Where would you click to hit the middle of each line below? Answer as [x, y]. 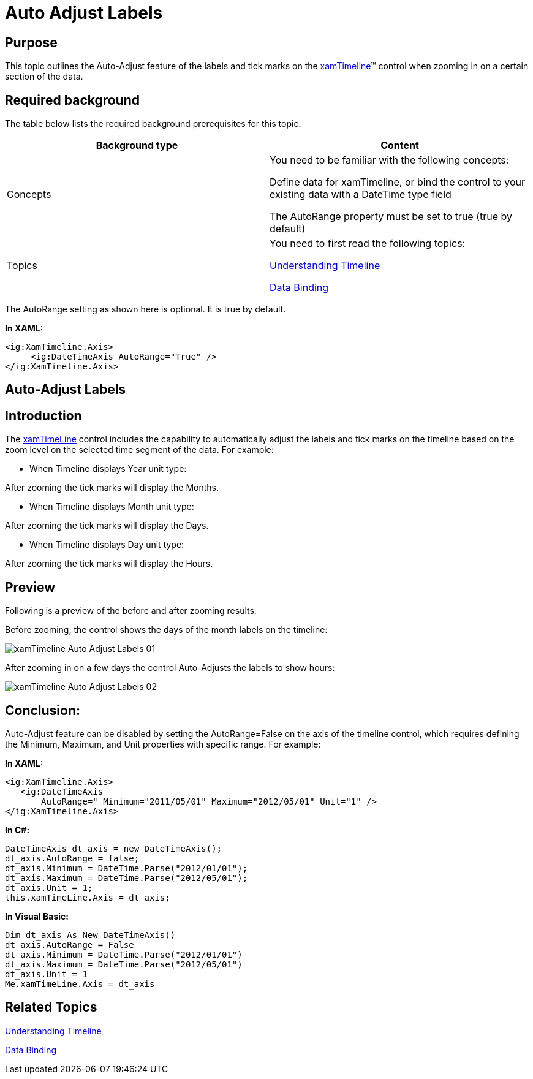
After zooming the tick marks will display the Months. [112, 488]
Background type [137, 146]
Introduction [43, 415]
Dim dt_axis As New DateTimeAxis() [90, 935]
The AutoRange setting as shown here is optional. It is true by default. [146, 309]
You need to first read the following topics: [368, 244]
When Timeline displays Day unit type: [107, 545]
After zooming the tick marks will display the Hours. [109, 564]
